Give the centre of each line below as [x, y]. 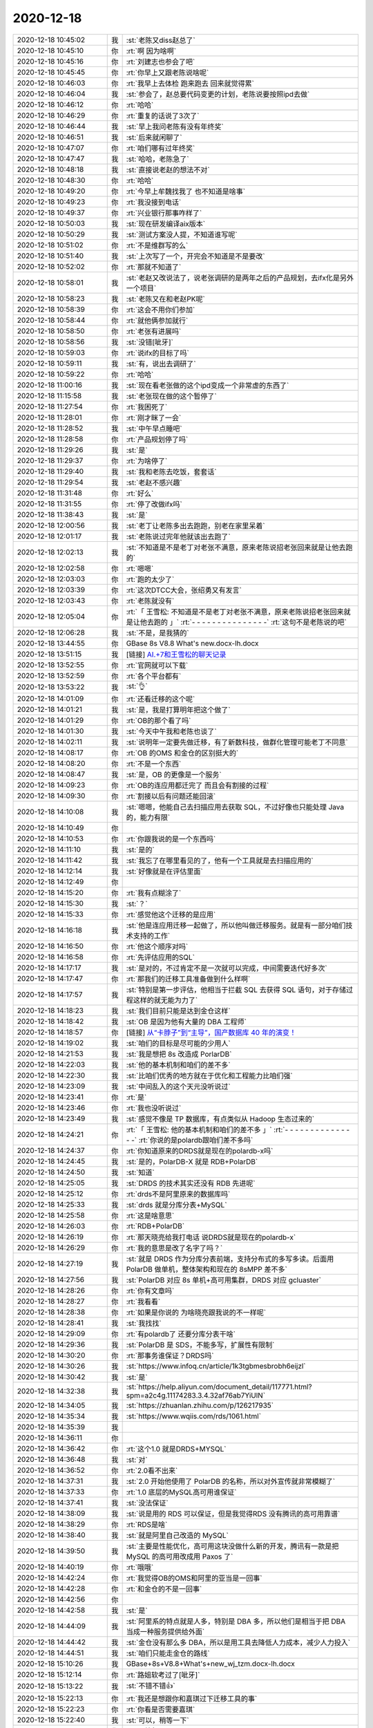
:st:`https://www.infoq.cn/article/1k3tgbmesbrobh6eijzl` [216, 1366]
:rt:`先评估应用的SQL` [160, 957]
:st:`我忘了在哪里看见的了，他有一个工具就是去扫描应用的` [220, 861]
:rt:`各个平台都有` [154, 676]
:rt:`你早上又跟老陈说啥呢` [168, 73]
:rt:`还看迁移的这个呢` [161, 699]
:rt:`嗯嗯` [140, 568]
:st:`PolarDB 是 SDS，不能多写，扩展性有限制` [200, 1344]
